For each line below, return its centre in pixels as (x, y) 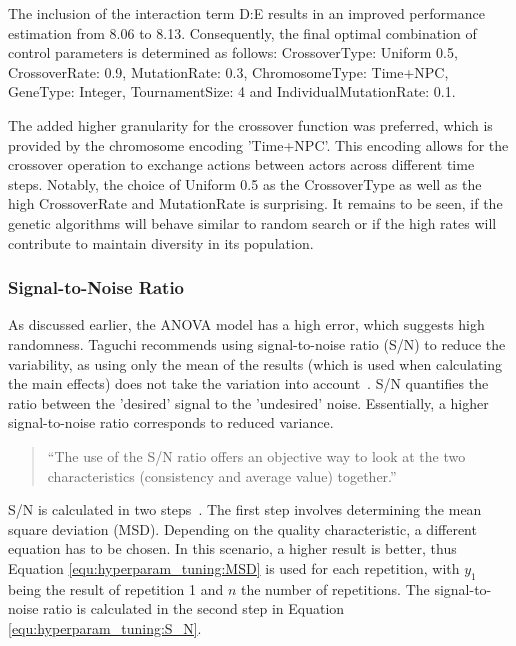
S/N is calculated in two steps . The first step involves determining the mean (245, 509)
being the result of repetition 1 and (116, 588)
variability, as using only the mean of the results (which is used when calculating (255, 363)
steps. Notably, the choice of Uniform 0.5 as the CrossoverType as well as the (245, 183)
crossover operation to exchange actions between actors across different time (241, 164)
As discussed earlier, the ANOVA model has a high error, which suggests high (246, 324)
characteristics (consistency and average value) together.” (222, 475)
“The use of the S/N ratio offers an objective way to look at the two (256, 455)
